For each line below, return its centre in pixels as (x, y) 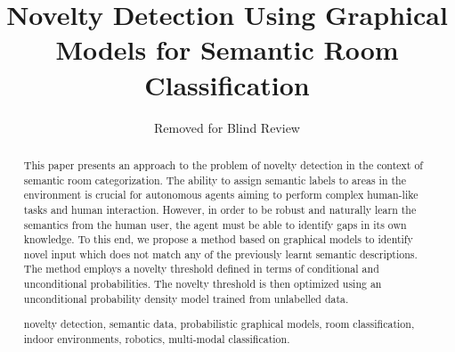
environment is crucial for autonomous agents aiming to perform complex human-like (221, 195)
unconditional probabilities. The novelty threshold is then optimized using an (203, 284)
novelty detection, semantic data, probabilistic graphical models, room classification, (219, 324)
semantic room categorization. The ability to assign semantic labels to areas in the (215, 180)
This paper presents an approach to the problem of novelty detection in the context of (223, 164)
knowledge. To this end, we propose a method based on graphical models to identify (218, 239)
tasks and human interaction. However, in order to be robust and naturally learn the (220, 209)
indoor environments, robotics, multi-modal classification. (157, 339)
